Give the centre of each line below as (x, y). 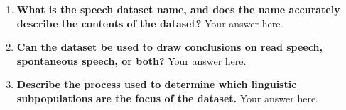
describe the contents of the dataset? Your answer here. (150, 23)
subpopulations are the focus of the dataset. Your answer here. (167, 98)
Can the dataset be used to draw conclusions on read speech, (169, 47)
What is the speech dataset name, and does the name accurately (178, 9)
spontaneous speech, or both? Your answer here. (131, 60)
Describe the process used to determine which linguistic (157, 84)
